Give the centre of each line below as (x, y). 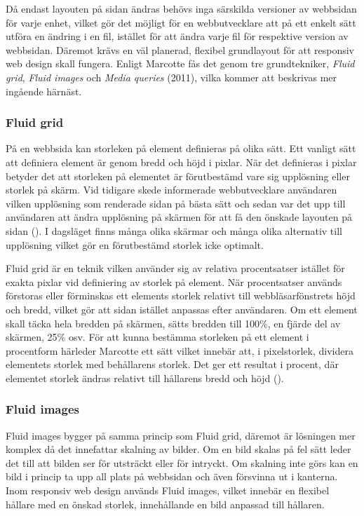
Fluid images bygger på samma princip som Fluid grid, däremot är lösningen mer (181, 435)
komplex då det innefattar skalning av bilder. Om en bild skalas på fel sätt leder (178, 449)
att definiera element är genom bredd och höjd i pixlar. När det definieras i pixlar (181, 162)
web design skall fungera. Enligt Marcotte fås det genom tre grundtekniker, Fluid (180, 63)
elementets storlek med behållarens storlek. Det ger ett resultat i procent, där (172, 364)
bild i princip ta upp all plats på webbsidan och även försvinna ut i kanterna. (172, 476)
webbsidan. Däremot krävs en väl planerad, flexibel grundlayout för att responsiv (180, 49)
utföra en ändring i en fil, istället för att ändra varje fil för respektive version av (177, 36)
